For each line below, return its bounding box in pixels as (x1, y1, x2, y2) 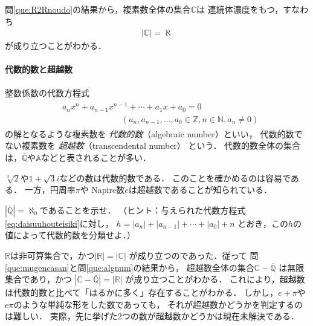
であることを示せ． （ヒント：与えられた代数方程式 (39, 203, 246, 216)
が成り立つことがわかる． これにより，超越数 (125, 273, 305, 285)
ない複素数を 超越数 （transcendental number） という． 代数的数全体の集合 (5, 139, 301, 152)
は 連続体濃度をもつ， (196, 3, 283, 15)
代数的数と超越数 (5, 63, 73, 76)
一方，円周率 (24, 183, 76, 196)
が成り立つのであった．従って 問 (129, 249, 259, 261)
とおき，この (237, 217, 288, 229)
